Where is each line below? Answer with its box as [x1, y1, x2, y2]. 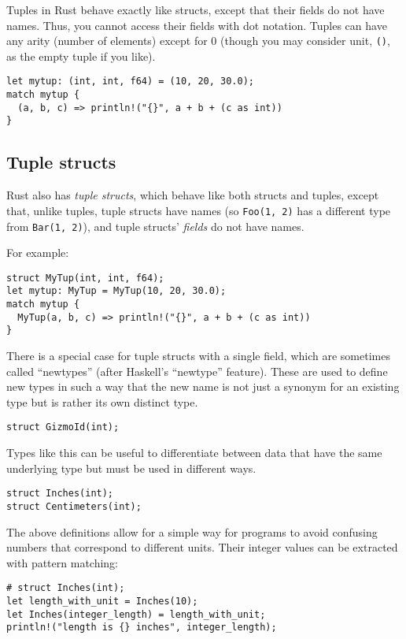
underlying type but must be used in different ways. [6, 459, 257, 476]
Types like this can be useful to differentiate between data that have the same [6, 444, 382, 461]
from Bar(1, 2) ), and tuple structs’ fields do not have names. [6, 217, 304, 234]
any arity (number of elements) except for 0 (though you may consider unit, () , [6, 32, 390, 49]
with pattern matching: [6, 554, 119, 570]
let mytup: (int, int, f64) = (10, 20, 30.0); [6, 76, 254, 87]
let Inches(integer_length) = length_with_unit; [6, 608, 266, 620]
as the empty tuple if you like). [6, 47, 156, 64]
